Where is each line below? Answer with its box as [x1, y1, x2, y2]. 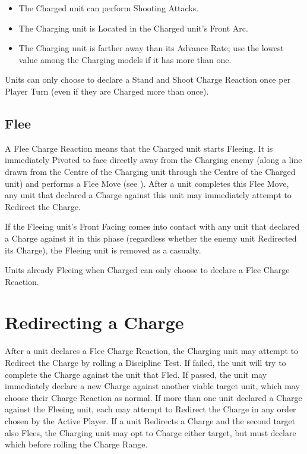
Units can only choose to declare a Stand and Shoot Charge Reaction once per [5, 73, 291, 86]
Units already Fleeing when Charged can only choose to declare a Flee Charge [5, 264, 290, 276]
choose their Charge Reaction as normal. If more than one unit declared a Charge [5, 391, 302, 403]
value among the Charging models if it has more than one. [18, 53, 232, 65]
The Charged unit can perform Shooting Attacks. [18, 2, 199, 14]
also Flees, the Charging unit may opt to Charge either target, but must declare [5, 426, 296, 439]
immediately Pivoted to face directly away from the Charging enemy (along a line [5, 154, 302, 166]
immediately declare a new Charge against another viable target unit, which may [5, 380, 300, 392]
